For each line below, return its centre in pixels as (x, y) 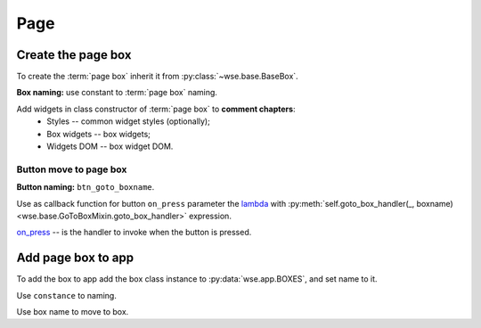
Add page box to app (75, 258)
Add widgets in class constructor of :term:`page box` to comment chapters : (156, 109)
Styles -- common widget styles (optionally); (129, 121)
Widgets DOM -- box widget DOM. (110, 146)
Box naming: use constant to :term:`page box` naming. (117, 93)
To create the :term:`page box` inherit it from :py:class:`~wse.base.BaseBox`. (157, 77)
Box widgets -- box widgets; (99, 134)
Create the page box (74, 55)
